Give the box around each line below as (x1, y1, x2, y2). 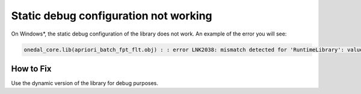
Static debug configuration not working (11, 9, 213, 22)
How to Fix (11, 63, 52, 74)
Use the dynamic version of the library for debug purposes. (11, 80, 159, 87)
